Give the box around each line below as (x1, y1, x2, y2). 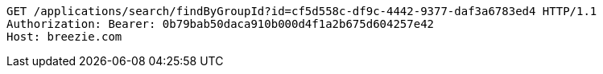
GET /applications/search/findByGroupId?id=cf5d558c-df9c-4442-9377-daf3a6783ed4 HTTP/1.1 (6, 5, 597, 18)
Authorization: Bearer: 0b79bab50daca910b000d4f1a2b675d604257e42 (6, 18, 435, 30)
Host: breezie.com (6, 30, 122, 43)
